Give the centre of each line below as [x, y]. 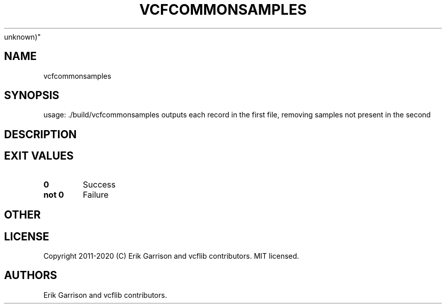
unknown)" [23, 37]
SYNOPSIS [32, 96]
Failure [96, 194]
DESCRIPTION [40, 134]
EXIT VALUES [39, 156]
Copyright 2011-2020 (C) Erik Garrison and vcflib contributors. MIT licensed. [171, 256]
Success [99, 184]
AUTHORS [31, 275]
